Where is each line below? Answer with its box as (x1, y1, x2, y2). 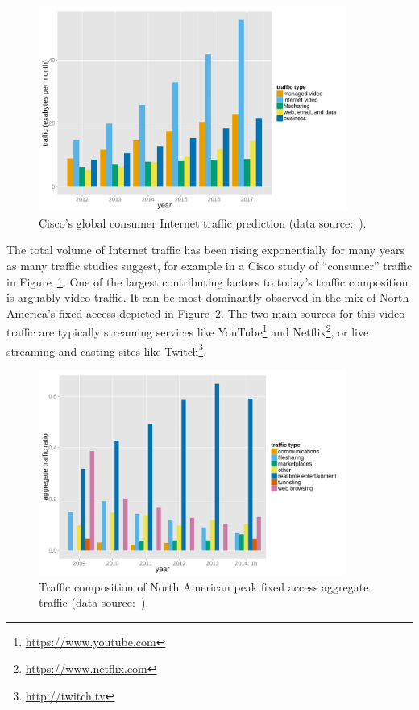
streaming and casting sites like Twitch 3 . (6, 340, 207, 359)
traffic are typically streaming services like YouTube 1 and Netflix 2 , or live (6, 321, 369, 340)
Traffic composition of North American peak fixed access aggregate (39, 578, 369, 595)
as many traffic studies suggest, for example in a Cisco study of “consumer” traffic (6, 257, 413, 274)
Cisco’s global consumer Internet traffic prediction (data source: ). (39, 214, 367, 231)
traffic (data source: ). (39, 594, 149, 611)
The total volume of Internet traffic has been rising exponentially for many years (6, 241, 404, 258)
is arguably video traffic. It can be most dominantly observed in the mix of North (6, 289, 409, 306)
